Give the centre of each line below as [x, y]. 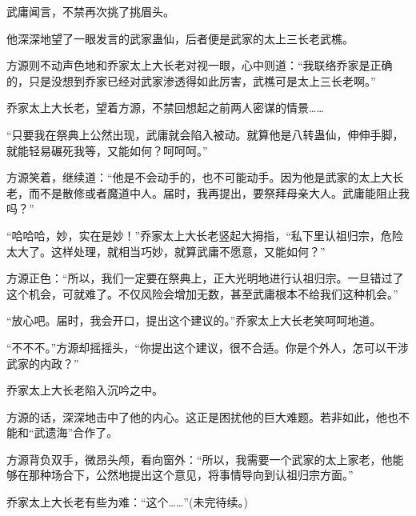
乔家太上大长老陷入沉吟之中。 [85, 390]
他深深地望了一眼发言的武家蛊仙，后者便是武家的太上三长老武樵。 [180, 38]
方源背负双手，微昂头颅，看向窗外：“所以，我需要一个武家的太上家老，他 [200, 459]
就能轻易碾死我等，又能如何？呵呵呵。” [107, 150]
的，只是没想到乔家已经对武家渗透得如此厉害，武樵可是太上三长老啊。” [191, 80]
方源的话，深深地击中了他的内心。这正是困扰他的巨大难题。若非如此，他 [197, 416]
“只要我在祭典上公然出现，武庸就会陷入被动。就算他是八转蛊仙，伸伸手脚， [205, 134]
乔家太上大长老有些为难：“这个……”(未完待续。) [127, 502]
